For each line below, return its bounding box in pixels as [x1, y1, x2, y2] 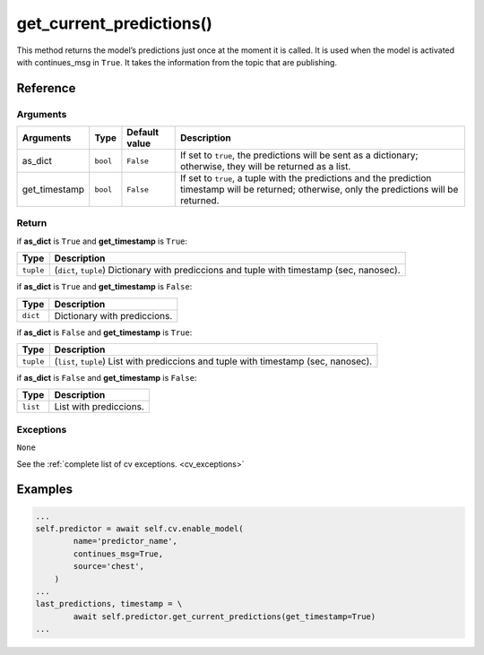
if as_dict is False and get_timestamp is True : [16, 327, 193, 338]
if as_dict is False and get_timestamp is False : [16, 373, 197, 384]
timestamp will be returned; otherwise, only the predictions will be [179, 184, 459, 196]
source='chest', [73, 561, 145, 572]
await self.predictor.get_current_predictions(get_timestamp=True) [73, 611, 376, 622]
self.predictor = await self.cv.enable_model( [35, 523, 244, 533]
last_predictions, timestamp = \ [35, 599, 183, 609]
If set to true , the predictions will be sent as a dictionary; [179, 149, 419, 161]
